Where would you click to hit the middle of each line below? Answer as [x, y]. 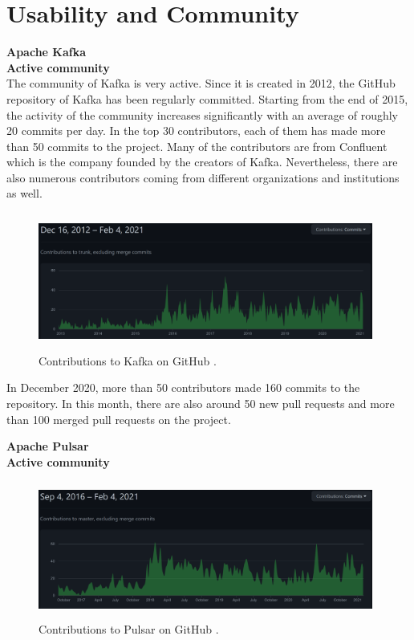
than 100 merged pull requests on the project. [119, 419]
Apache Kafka [47, 52]
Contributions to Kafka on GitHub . [128, 360]
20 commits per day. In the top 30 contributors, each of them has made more [196, 130]
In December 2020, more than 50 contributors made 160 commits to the [183, 387]
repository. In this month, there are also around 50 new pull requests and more [201, 403]
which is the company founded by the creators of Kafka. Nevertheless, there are [202, 162]
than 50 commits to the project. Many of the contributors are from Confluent [197, 146]
